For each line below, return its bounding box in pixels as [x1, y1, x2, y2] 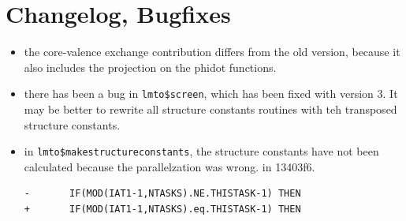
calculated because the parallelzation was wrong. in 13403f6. [24, 158, 315, 174]
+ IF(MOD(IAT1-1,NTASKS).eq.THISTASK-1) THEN [24, 204, 301, 215]
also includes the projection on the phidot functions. [24, 58, 277, 75]
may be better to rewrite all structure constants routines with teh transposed [24, 100, 397, 117]
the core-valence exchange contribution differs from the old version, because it [24, 43, 400, 60]
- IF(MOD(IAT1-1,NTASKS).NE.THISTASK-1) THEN [24, 188, 301, 200]
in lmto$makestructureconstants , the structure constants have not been [24, 143, 379, 159]
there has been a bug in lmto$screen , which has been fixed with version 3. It [24, 85, 398, 102]
